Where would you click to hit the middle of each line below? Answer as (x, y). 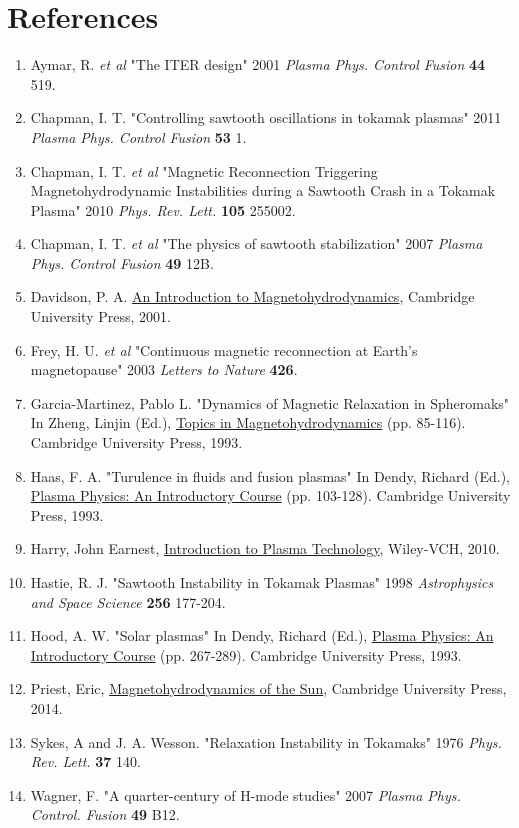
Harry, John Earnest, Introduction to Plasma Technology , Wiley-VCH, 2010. (265, 548)
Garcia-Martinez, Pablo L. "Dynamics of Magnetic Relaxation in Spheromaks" (270, 402)
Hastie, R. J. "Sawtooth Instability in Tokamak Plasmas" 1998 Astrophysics (262, 582)
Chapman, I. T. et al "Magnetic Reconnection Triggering (204, 170)
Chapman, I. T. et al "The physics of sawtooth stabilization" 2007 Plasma (256, 243)
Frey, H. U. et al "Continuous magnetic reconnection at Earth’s (224, 349)
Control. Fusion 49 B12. (105, 814)
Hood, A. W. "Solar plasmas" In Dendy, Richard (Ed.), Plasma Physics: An (262, 635)
